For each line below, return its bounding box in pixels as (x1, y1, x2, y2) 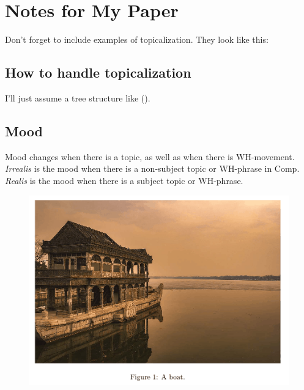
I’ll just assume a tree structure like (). (5, 91, 150, 104)
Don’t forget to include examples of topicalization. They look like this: (5, 33, 269, 46)
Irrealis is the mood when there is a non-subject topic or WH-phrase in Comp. (5, 162, 300, 175)
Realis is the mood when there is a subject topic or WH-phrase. (5, 174, 243, 186)
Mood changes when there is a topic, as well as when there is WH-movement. (5, 150, 295, 163)
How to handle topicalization (5, 63, 191, 82)
